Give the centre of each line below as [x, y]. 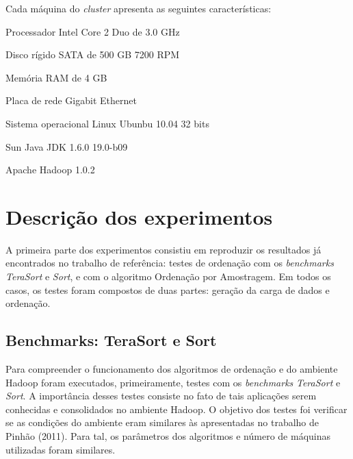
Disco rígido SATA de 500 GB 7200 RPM [93, 54]
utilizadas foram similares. [61, 449]
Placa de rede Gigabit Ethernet [71, 100]
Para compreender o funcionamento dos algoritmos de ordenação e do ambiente [172, 369]
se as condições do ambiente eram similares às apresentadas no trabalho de [162, 422]
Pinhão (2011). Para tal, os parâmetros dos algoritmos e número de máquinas [168, 436]
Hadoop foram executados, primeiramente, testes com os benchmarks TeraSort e [173, 382]
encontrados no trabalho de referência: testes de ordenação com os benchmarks [170, 263]
